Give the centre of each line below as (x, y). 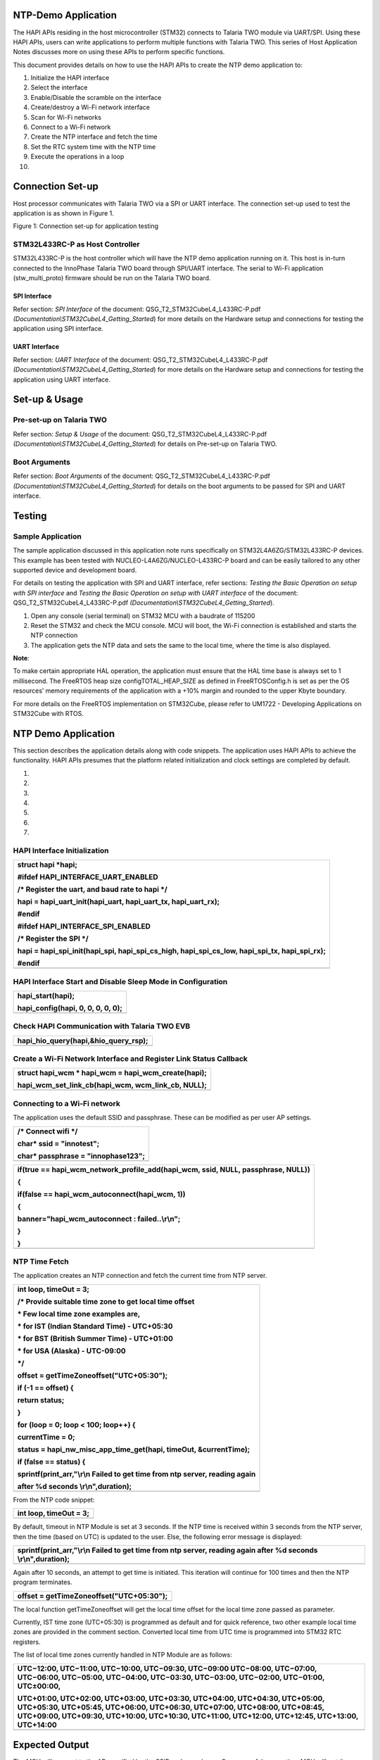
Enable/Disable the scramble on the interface (96, 97)
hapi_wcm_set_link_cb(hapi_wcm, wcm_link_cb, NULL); (112, 1086)
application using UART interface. (62, 379)
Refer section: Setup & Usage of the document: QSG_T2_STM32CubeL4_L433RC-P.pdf (140, 434)
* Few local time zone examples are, (79, 1314)
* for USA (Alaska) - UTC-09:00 (71, 1350)
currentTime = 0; (46, 1437)
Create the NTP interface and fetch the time (94, 137)
